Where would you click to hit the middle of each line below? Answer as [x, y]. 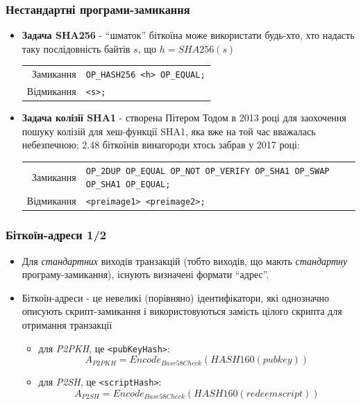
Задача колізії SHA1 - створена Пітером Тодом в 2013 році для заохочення [184, 118]
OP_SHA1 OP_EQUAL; [128, 185]
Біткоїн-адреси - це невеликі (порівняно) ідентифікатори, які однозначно [176, 297]
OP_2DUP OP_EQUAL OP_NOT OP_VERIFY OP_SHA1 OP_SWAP [208, 171]
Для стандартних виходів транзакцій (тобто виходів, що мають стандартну [185, 260]
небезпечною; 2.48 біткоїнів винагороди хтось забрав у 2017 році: [161, 145]
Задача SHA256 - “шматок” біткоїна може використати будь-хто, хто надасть [188, 35]
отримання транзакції [67, 325]
